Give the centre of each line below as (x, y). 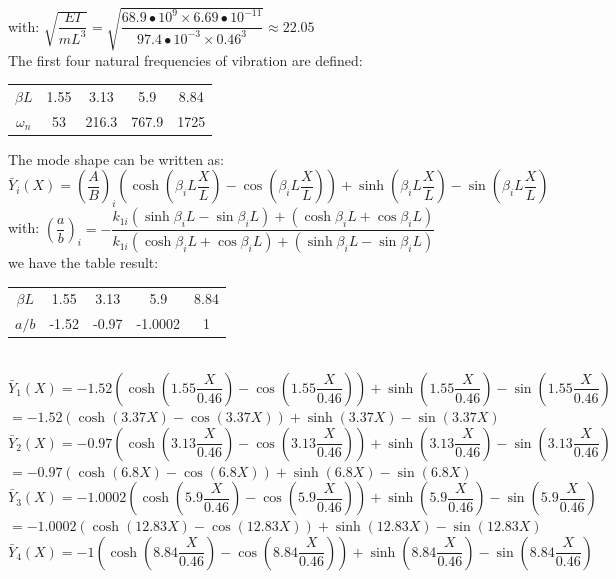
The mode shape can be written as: (116, 158)
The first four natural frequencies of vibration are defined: (185, 59)
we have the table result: (83, 262)
